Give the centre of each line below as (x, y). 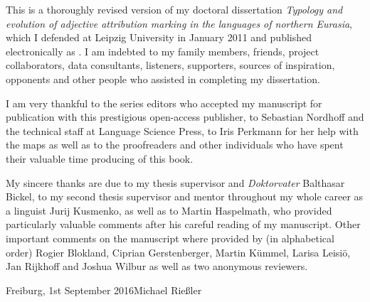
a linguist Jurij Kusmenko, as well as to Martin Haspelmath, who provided (169, 210)
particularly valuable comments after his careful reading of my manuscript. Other (183, 224)
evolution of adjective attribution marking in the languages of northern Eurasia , (179, 23)
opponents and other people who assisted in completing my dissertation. (163, 79)
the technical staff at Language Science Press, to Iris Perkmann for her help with (182, 130)
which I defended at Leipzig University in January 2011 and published (159, 37)
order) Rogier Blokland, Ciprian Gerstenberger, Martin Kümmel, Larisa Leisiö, (178, 252)
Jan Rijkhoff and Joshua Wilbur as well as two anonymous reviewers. (157, 266)
